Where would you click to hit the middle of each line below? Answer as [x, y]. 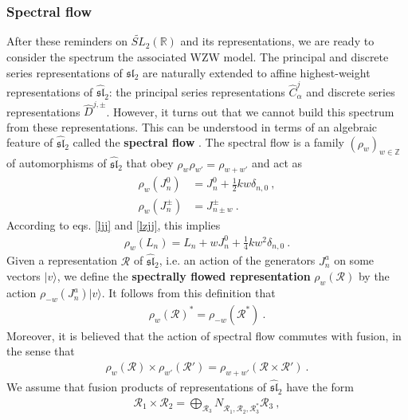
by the [374, 276]
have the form [320, 387]
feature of [30, 142]
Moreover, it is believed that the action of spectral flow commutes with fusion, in [204, 335]
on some [354, 260]
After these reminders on [67, 41]
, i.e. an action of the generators [237, 260]
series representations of [65, 72]
